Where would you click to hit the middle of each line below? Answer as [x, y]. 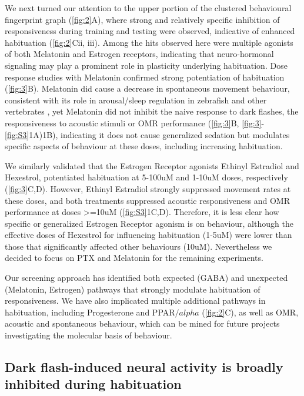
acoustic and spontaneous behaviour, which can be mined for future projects [142, 323]
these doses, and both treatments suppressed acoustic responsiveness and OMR [147, 200]
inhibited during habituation [93, 384]
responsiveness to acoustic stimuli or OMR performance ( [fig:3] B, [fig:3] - [135, 123]
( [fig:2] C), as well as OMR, [250, 312]
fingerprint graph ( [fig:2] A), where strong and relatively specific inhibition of [142, 19]
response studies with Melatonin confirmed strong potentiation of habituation [145, 77]
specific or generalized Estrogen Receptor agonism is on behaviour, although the [149, 223]
